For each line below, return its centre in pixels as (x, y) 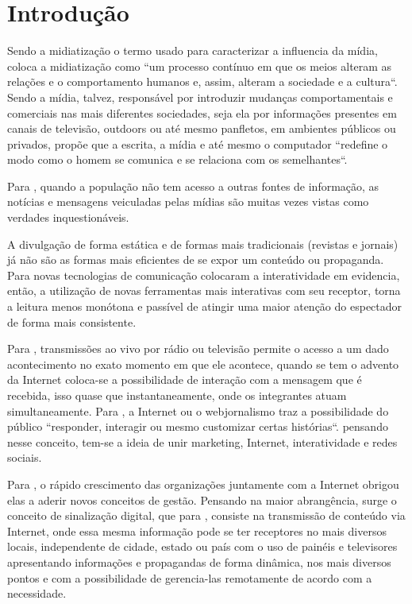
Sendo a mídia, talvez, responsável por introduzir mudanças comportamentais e (200, 97)
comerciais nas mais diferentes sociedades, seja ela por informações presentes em (202, 112)
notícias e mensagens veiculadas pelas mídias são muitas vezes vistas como (188, 201)
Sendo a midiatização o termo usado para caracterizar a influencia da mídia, (193, 50)
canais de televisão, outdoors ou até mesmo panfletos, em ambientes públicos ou (202, 128)
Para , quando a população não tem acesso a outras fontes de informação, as (193, 186)
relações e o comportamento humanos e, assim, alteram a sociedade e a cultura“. (202, 81)
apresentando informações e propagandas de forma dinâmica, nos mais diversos (199, 561)
